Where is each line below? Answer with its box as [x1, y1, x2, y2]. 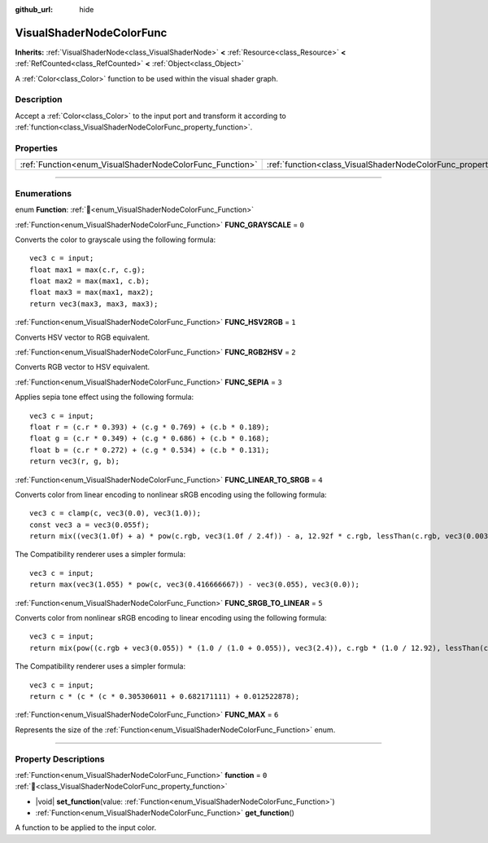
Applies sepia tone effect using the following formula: [15, 392, 194, 402]
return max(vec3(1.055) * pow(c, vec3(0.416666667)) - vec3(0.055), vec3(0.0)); [29, 580, 360, 590]
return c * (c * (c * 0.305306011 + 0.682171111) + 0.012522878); [29, 692, 300, 700]
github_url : [15, 5, 53, 14]
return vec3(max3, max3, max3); [29, 299, 159, 309]
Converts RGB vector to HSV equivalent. [15, 362, 150, 372]
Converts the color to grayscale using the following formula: [15, 235, 216, 244]
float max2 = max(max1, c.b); [29, 277, 150, 286]
